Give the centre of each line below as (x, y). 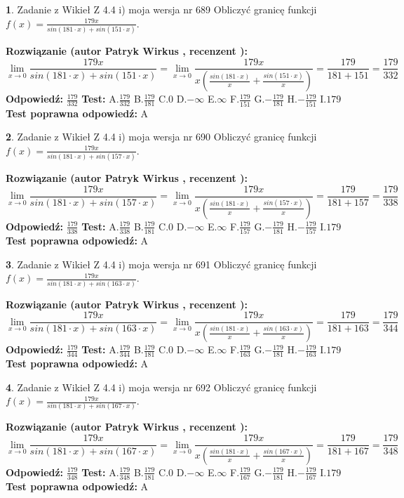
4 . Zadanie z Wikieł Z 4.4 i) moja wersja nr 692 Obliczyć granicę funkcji (161, 387)
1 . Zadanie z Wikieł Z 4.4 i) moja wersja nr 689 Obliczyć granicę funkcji (161, 9)
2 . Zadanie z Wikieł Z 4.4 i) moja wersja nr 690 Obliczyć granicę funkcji (161, 137)
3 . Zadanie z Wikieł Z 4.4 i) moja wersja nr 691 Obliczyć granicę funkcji (161, 264)
